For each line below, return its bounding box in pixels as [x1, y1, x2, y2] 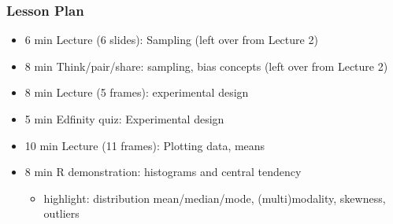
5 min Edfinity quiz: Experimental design [24, 111, 224, 127]
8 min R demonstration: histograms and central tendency [24, 163, 302, 180]
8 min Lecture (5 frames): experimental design [24, 84, 249, 101]
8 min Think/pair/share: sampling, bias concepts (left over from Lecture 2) [24, 57, 388, 74]
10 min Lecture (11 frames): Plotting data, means [24, 137, 265, 153]
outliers [43, 205, 80, 222]
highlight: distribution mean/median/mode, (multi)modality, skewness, [43, 189, 386, 206]
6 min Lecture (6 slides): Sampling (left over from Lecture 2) [24, 31, 318, 48]
